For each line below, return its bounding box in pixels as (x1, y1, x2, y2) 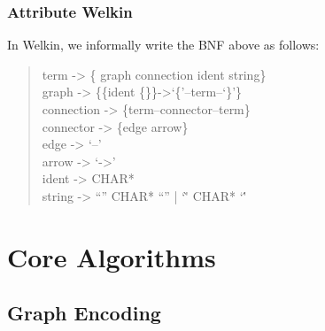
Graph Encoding (7, 299, 161, 327)
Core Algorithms (7, 238, 216, 274)
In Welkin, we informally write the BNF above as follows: (7, 35, 320, 54)
